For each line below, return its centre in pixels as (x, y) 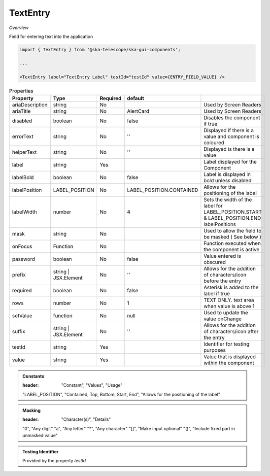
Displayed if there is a (229, 130)
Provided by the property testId (54, 460)
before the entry (222, 281)
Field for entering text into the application (51, 36)
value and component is (232, 136)
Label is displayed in (227, 174)
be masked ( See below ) (233, 237)
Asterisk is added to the (231, 287)
